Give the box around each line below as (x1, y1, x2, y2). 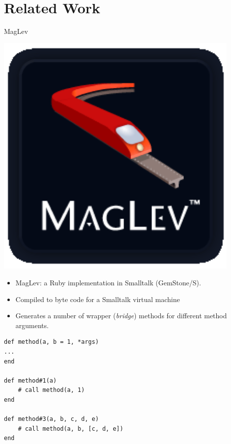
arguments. (15, 320, 49, 330)
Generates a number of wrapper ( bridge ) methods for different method (15, 310, 227, 321)
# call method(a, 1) (18, 387, 85, 394)
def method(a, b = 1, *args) (4, 338, 99, 346)
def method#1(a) (4, 377, 57, 384)
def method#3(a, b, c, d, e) (4, 416, 99, 423)
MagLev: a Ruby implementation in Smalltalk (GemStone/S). (15, 277, 201, 287)
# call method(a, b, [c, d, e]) (18, 425, 124, 432)
